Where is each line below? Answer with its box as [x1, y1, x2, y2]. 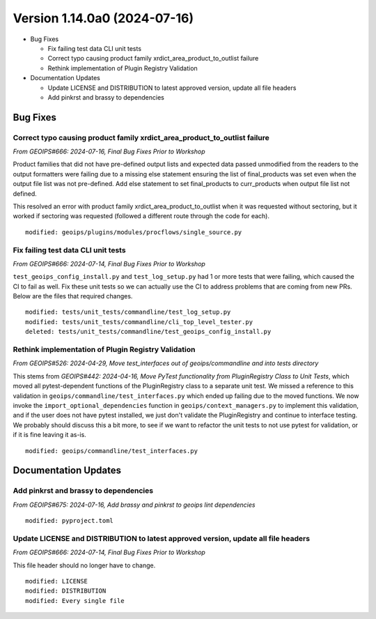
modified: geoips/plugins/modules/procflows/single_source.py [25, 228, 242, 236]
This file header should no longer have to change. [13, 561, 156, 570]
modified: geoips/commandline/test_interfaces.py [25, 447, 198, 454]
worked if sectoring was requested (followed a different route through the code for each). [13, 212, 269, 220]
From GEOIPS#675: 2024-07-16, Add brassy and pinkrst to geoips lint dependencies [13, 500, 256, 509]
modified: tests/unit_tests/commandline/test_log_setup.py [25, 308, 231, 316]
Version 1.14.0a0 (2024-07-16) [13, 10, 194, 26]
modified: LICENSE [25, 577, 88, 585]
